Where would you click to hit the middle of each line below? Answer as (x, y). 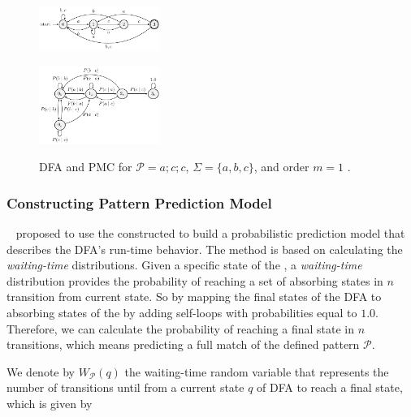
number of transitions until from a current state (125, 387)
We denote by (41, 371)
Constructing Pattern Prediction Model (139, 202)
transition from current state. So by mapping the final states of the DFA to (194, 297)
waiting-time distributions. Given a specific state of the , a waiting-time (184, 265)
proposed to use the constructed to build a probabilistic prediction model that (210, 232)
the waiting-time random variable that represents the (257, 371)
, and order (281, 167)
